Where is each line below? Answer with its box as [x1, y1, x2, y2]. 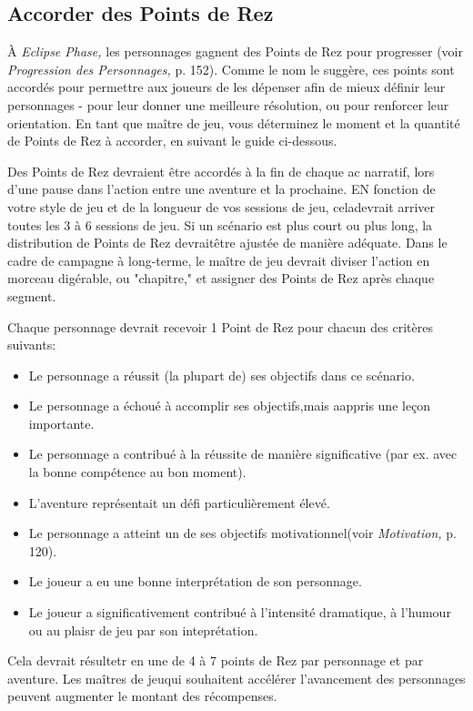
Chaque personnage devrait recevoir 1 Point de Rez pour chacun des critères [7, 317, 433, 336]
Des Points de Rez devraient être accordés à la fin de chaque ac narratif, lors [7, 161, 435, 180]
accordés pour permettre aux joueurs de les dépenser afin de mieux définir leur [7, 77, 446, 96]
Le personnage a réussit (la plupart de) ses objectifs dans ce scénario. [28, 365, 415, 384]
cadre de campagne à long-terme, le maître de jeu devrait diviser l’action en [7, 250, 430, 269]
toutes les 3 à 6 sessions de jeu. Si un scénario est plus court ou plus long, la [7, 215, 433, 234]
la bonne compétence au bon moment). [28, 462, 247, 482]
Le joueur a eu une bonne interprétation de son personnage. [28, 572, 362, 591]
